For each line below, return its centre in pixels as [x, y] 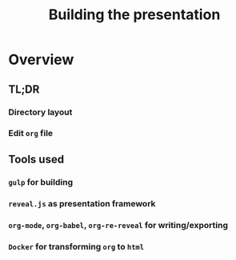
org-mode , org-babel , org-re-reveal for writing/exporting [118, 225]
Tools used [36, 159]
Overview [41, 60]
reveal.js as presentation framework [82, 203]
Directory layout [40, 112]
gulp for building [41, 182]
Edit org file [31, 134]
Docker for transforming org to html [76, 246]
